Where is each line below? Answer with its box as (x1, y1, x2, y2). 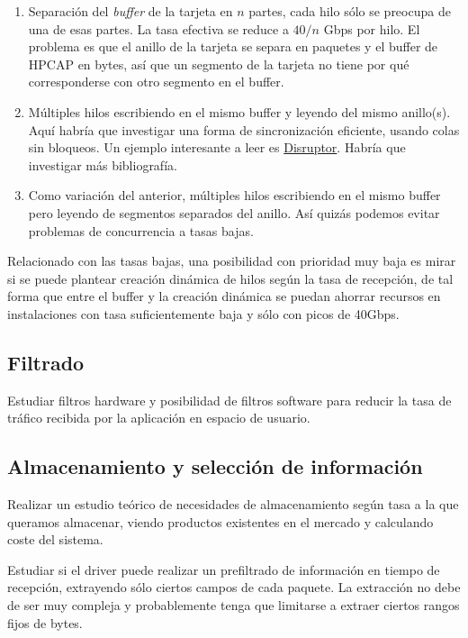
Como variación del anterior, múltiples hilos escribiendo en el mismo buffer (28, 186, 441, 205)
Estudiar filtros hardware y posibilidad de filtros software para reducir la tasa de (7, 390, 452, 409)
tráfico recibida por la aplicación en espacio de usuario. (7, 408, 310, 427)
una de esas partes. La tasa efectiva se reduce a (28, 19, 289, 38)
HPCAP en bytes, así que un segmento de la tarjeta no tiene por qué (28, 54, 409, 73)
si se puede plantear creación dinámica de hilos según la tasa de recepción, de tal (7, 269, 454, 287)
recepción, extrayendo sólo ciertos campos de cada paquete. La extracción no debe (7, 578, 461, 597)
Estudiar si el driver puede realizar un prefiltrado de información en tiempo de (7, 560, 440, 579)
